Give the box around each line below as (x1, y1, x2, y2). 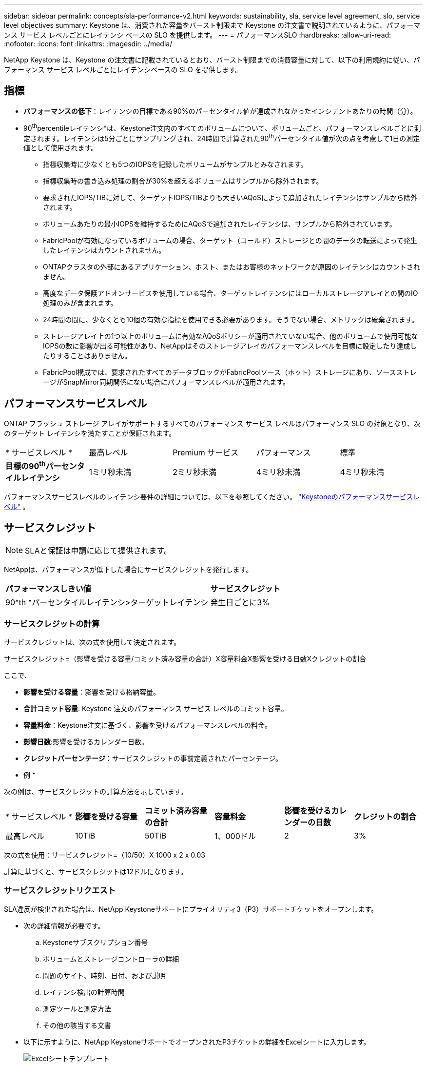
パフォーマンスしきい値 (5, 584, 91, 594)
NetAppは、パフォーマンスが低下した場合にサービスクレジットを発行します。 (4, 565, 253, 574)
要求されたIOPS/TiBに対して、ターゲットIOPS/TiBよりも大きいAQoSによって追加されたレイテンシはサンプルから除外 (43, 193, 418, 202)
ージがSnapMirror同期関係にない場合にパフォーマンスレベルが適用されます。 (43, 378, 290, 387)
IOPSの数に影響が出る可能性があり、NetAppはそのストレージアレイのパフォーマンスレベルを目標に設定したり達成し (43, 342, 417, 350)
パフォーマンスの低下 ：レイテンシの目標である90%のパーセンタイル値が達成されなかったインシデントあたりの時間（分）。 (23, 106, 417, 115)
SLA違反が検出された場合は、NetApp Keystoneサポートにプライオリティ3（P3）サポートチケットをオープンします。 (4, 904, 378, 913)
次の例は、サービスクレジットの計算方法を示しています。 (4, 787, 188, 796)
